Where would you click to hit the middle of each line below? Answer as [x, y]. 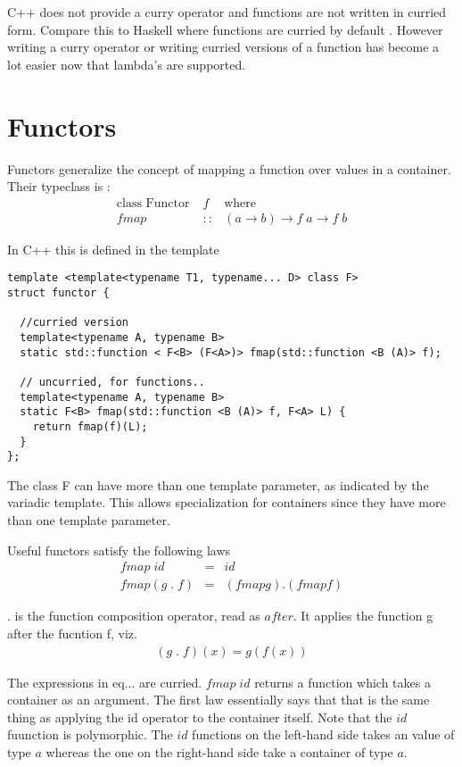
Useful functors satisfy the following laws [119, 550]
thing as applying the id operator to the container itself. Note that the [200, 717]
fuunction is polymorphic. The [90, 734]
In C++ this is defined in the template [113, 249]
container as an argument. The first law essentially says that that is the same [219, 700]
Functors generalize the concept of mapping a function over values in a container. [229, 168]
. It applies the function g [363, 616]
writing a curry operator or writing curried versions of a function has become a [223, 47]
